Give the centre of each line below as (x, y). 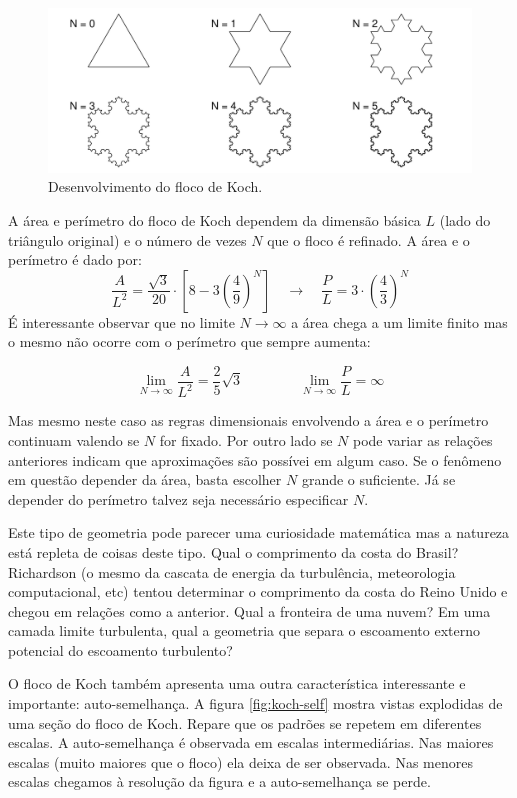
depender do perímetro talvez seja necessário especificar (178, 498)
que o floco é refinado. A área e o (368, 239)
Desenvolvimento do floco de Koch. (155, 186)
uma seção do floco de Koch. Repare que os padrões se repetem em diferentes (245, 722)
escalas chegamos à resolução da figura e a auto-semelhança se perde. (219, 781)
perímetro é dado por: (75, 259)
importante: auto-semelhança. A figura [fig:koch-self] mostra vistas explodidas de (255, 703)
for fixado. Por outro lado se (246, 439)
